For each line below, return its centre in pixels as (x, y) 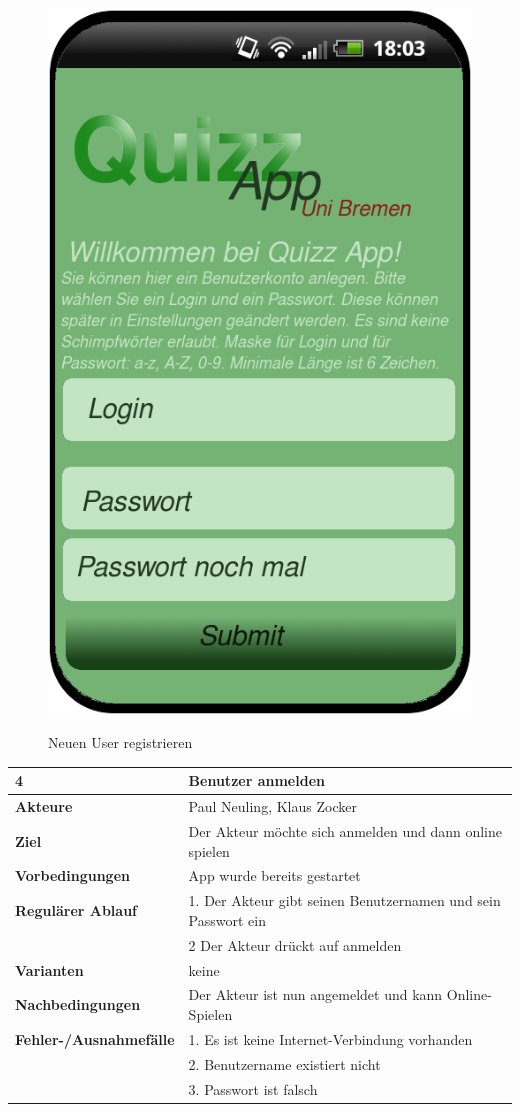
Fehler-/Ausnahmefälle (95, 1038)
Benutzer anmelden (256, 780)
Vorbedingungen (72, 875)
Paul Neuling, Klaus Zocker (272, 806)
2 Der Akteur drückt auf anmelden (295, 944)
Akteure (44, 806)
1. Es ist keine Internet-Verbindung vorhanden (330, 1038)
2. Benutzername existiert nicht (284, 1063)
